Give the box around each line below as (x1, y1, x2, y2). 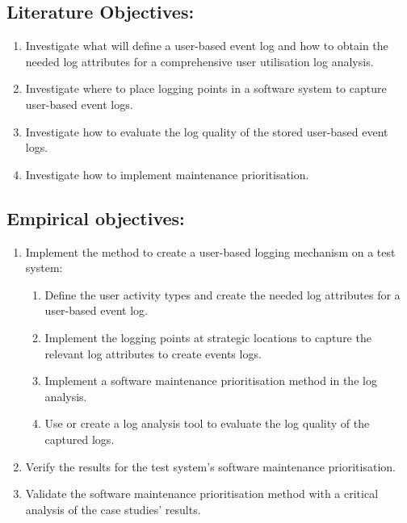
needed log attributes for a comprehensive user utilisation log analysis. (25, 52, 374, 69)
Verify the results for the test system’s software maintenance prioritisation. (25, 458, 396, 475)
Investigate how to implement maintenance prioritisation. (25, 165, 309, 182)
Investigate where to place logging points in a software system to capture (25, 80, 387, 97)
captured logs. (44, 430, 115, 447)
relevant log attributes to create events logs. (44, 345, 262, 362)
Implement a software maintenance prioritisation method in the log (44, 372, 377, 389)
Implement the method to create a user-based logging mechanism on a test (25, 243, 396, 260)
